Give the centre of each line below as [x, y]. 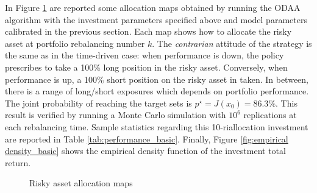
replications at [270, 115]
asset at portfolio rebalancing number [75, 43]
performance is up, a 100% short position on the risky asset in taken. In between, [157, 79]
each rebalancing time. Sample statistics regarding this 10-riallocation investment [157, 126]
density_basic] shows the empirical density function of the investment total [145, 151]
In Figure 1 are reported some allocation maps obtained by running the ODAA [153, 7]
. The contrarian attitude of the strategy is [232, 43]
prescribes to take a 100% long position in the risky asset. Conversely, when [146, 67]
